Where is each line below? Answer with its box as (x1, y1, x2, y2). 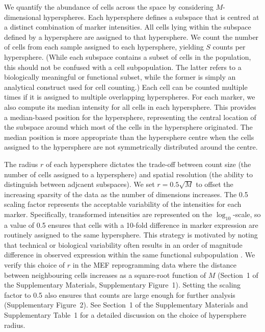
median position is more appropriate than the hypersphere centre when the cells (4, 131, 254, 142)
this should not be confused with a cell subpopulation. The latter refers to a (4, 61, 242, 72)
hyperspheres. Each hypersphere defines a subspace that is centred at (43, 11, 259, 22)
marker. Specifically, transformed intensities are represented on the (4, 208, 213, 219)
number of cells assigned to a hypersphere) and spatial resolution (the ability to (4, 169, 253, 179)
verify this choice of (4, 259, 65, 270)
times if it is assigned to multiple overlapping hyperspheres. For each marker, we (4, 91, 255, 102)
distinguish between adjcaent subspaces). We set (4, 179, 155, 189)
